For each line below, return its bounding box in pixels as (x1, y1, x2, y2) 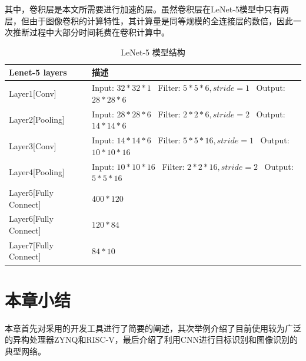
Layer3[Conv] (9, 139, 56, 152)
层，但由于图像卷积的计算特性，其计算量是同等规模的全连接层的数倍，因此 (5, 14, 293, 27)
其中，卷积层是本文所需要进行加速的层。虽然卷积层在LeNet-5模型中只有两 (5, 3, 289, 15)
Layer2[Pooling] (9, 113, 65, 126)
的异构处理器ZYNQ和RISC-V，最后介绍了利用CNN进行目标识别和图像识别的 (5, 333, 298, 346)
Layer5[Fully (9, 186, 54, 198)
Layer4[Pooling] (9, 166, 65, 178)
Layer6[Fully (9, 212, 54, 225)
